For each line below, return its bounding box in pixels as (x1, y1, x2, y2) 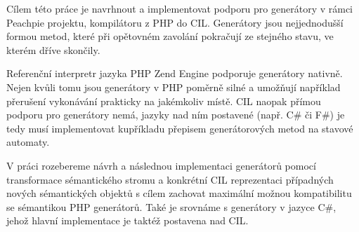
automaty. (6, 135, 50, 149)
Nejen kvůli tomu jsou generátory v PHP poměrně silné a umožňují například (6, 79, 341, 94)
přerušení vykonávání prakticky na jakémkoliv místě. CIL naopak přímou (6, 93, 321, 108)
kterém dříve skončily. (6, 42, 100, 57)
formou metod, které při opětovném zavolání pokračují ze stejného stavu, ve (6, 29, 334, 43)
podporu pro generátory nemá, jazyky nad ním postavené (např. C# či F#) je (6, 107, 345, 122)
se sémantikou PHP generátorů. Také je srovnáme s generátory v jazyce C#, (6, 199, 337, 214)
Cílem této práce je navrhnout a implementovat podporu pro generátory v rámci (6, 1, 353, 15)
